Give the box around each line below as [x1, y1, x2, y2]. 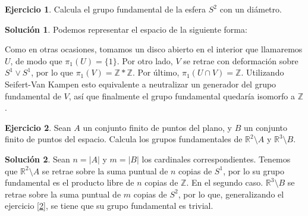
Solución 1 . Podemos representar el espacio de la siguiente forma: [5, 23, 247, 35]
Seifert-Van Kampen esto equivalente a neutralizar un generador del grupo [5, 77, 276, 90]
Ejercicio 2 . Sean [5, 121, 71, 133]
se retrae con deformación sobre [183, 54, 298, 67]
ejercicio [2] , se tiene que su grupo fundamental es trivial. [5, 199, 213, 212]
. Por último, [132, 66, 180, 79]
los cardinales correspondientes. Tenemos [142, 152, 291, 165]
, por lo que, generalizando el [178, 187, 284, 200]
